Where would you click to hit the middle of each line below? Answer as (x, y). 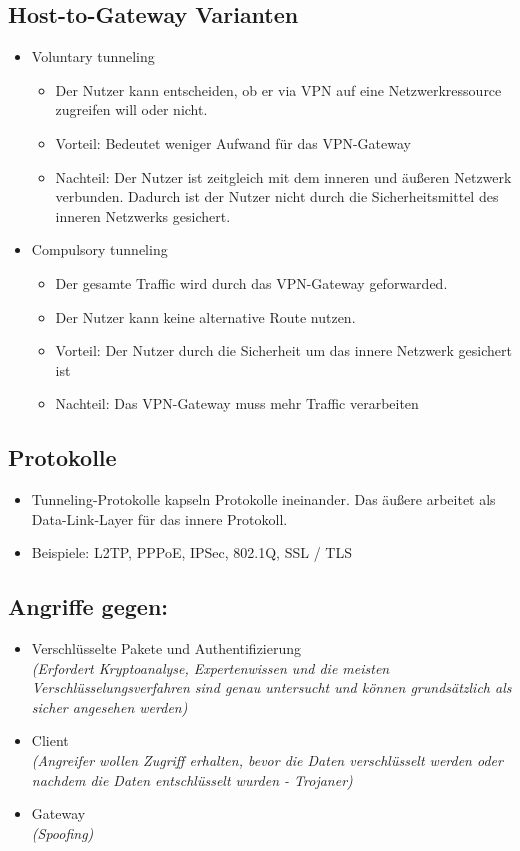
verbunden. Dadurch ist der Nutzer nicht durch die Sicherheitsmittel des (277, 196)
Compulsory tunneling (99, 249)
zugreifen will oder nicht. (131, 109)
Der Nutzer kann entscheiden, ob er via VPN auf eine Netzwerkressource (278, 89)
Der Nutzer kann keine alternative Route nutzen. (205, 316)
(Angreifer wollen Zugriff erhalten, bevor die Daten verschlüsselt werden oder (267, 760)
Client (50, 740)
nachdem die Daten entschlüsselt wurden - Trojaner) (192, 779)
